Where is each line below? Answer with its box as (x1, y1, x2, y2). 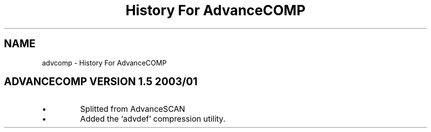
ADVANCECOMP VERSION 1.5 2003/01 (4, 75, 198, 88)
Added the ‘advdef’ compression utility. (80, 114, 226, 124)
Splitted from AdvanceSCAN (80, 104, 185, 114)
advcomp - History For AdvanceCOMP (42, 58, 167, 67)
